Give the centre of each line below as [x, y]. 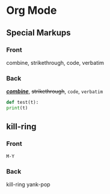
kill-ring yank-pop [28, 184]
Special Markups [38, 33]
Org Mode [32, 11]
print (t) [17, 108]
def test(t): [23, 103]
